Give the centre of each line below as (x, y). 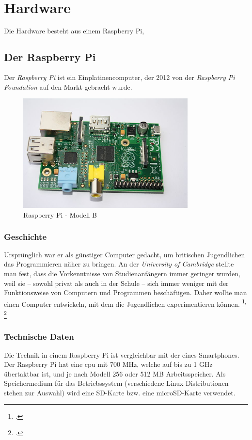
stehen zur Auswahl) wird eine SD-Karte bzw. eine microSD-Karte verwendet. (120, 392)
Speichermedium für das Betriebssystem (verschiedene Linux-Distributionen (116, 383)
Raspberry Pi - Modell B (60, 215)
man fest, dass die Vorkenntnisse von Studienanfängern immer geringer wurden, (122, 273)
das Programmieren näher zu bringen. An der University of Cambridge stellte (119, 264)
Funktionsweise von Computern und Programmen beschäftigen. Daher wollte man (126, 292)
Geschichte (25, 236)
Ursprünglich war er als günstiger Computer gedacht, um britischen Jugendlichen (125, 254)
